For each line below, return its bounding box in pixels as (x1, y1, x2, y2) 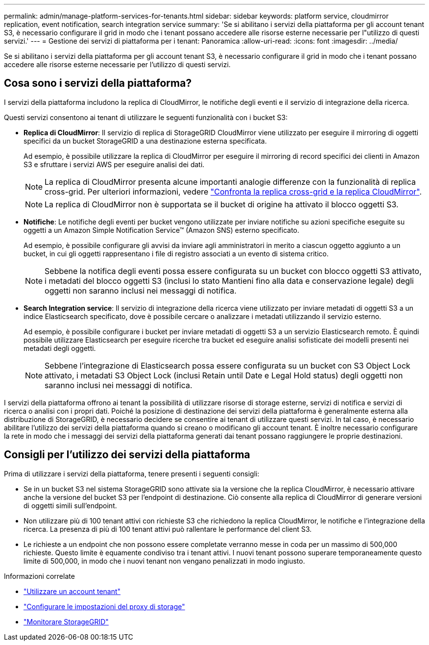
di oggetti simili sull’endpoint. (24, 501, 117, 510)
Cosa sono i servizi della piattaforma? (4, 77, 192, 90)
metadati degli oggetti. (24, 344, 96, 352)
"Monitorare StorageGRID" (24, 617, 109, 626)
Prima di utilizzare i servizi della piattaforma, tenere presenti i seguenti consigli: (4, 469, 260, 478)
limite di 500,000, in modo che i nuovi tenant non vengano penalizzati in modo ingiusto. (24, 556, 305, 565)
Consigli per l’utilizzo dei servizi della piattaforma (4, 448, 250, 461)
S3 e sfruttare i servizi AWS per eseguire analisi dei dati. (24, 160, 205, 169)
